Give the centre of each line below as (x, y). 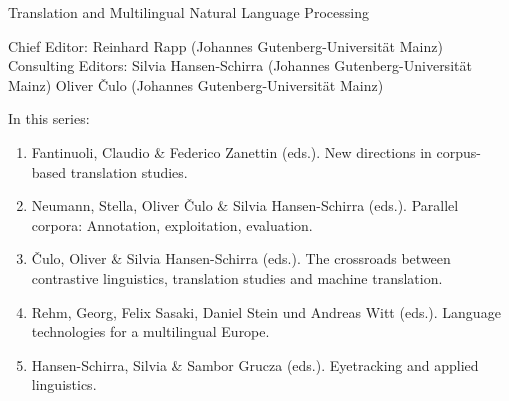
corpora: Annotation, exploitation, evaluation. (172, 224)
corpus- (458, 151)
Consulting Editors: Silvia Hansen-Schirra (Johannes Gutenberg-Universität (240, 65)
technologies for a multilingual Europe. (150, 331)
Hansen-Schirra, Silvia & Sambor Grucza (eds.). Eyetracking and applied (255, 364)
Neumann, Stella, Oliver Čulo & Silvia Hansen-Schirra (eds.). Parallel (245, 205)
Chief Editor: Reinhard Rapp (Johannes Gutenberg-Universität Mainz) (225, 45)
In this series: (49, 118)
